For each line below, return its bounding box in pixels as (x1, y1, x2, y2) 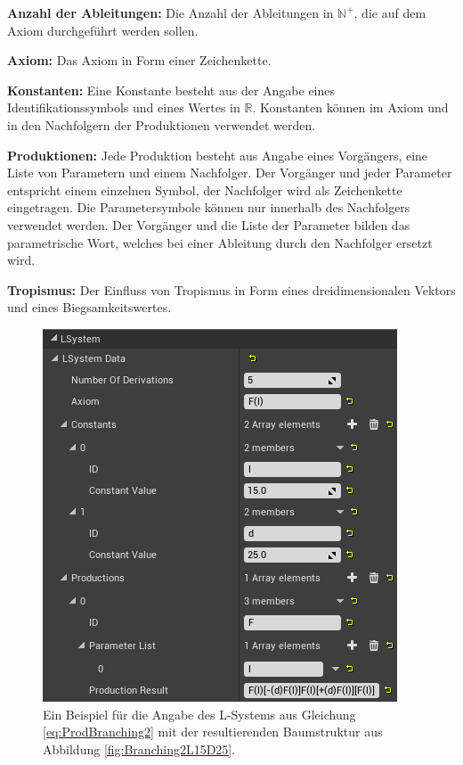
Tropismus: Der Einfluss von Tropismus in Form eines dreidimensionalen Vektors (7, 280, 456, 299)
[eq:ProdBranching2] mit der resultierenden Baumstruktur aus (43, 722, 383, 741)
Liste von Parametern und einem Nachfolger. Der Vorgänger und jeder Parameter (7, 163, 452, 182)
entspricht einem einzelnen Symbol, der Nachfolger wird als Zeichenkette (7, 180, 402, 199)
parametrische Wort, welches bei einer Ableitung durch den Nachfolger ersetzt (7, 233, 433, 251)
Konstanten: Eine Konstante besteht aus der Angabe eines (7, 80, 336, 99)
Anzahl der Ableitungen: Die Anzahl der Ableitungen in (7, 4, 334, 21)
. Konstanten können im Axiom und (252, 98, 449, 117)
